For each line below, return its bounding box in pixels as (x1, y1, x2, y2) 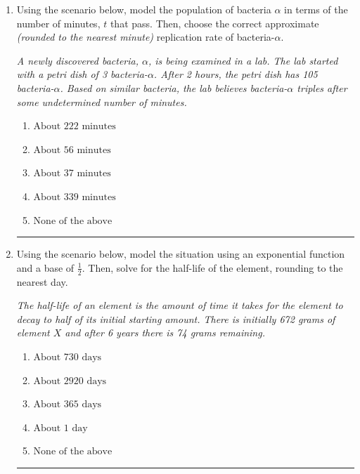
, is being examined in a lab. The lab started (148, 53, 338, 67)
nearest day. (16, 274, 68, 289)
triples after (297, 80, 347, 95)
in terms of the (284, 2, 348, 16)
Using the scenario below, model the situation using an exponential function (16, 246, 345, 261)
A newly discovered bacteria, (16, 53, 139, 67)
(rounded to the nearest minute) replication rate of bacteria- (16, 29, 275, 44)
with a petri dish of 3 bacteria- (16, 67, 148, 81)
